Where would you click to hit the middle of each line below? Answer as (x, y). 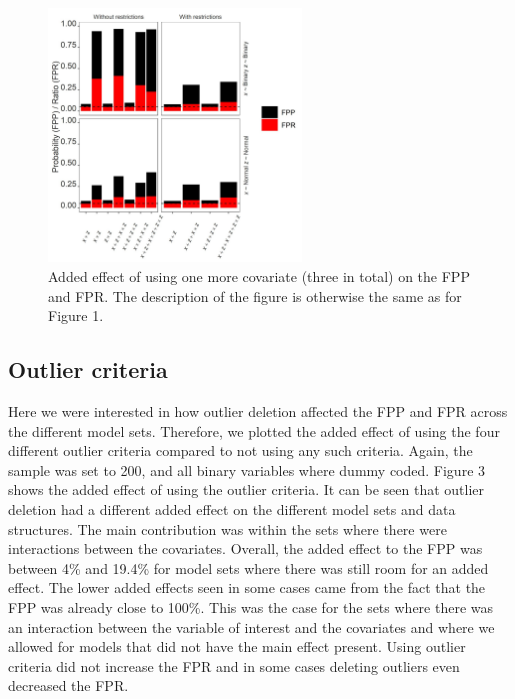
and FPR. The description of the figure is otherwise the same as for (255, 295)
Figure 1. (76, 315)
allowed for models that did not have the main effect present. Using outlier (237, 646)
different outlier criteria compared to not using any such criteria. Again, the (240, 450)
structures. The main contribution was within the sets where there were (227, 528)
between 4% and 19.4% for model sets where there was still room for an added (248, 567)
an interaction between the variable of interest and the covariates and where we (251, 626)
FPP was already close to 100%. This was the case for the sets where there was (251, 606)
